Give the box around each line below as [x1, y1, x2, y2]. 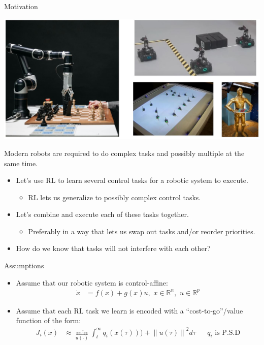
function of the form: [16, 315, 81, 326]
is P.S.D [215, 329, 241, 336]
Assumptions [4, 260, 44, 271]
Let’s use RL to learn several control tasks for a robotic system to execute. [16, 175, 248, 185]
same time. [4, 158, 38, 168]
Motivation [4, 1, 38, 11]
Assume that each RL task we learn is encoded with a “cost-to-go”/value [16, 305, 243, 316]
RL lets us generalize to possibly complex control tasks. [28, 192, 201, 202]
